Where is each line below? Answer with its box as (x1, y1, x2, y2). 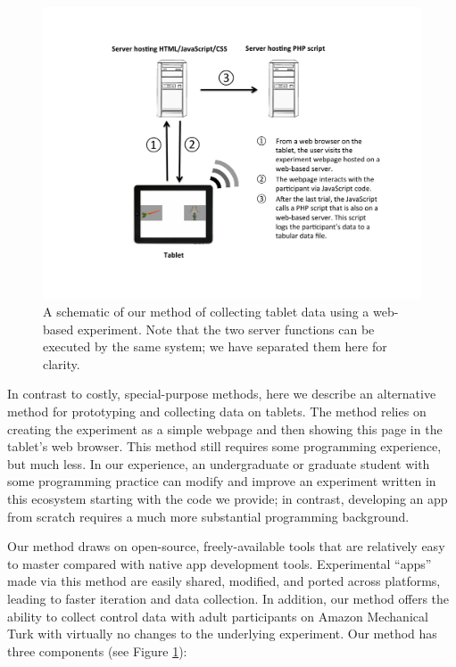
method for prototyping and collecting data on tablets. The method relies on (7, 402, 427, 421)
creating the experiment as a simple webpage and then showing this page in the (7, 419, 443, 438)
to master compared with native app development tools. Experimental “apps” (7, 554, 432, 572)
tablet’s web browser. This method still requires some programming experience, (7, 437, 442, 456)
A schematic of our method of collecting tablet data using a (43, 302, 369, 321)
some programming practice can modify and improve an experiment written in (7, 472, 436, 490)
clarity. (43, 354, 80, 373)
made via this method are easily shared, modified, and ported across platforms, (7, 572, 441, 590)
